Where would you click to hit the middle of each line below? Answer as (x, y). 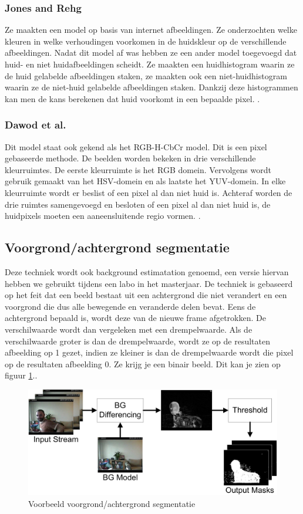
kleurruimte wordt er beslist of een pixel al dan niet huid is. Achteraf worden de (149, 192)
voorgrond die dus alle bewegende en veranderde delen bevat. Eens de (130, 306)
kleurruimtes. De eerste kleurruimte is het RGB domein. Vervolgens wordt (138, 169)
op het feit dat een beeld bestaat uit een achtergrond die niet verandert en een (146, 295)
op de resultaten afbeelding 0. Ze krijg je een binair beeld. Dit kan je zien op (143, 363)
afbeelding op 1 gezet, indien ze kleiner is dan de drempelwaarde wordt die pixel (149, 352)
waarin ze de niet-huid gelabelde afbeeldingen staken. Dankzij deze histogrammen (151, 87)
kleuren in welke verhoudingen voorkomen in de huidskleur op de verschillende (146, 41)
